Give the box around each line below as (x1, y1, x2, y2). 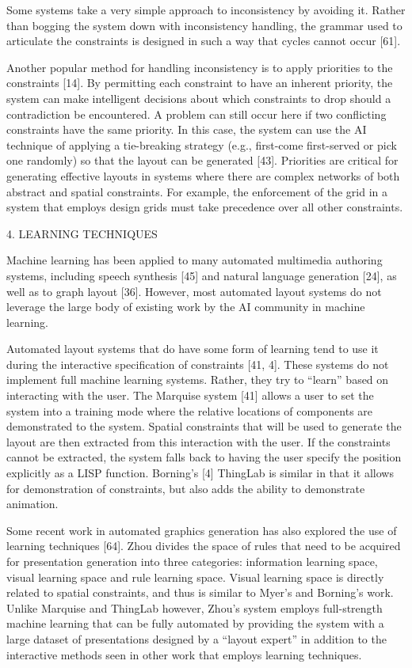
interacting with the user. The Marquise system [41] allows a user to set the (6, 387, 374, 404)
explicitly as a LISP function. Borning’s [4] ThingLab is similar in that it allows (6, 465, 394, 481)
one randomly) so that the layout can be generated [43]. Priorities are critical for (6, 152, 399, 169)
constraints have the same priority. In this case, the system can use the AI (6, 121, 367, 138)
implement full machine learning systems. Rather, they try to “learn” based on (6, 371, 389, 388)
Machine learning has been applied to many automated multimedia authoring (6, 252, 383, 268)
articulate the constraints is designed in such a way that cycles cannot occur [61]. (6, 32, 401, 49)
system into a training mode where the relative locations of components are (6, 402, 373, 419)
